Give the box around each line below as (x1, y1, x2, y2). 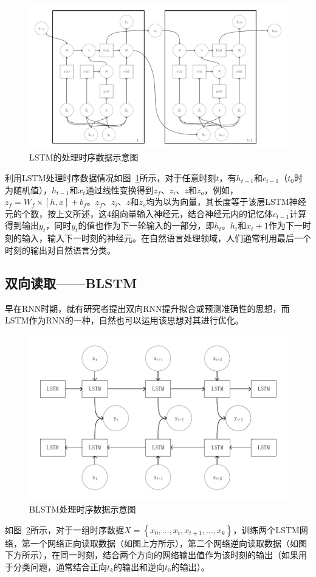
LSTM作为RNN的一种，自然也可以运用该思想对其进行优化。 (5, 314, 244, 327)
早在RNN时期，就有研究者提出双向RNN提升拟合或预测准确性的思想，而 (5, 302, 290, 314)
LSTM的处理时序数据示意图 (29, 151, 139, 164)
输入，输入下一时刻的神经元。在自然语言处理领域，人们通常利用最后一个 (21, 232, 311, 244)
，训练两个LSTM (233, 523, 300, 536)
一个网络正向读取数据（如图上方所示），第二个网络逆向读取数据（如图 (30, 536, 307, 549)
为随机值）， (5, 183, 52, 196)
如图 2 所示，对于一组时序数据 (5, 523, 124, 536)
